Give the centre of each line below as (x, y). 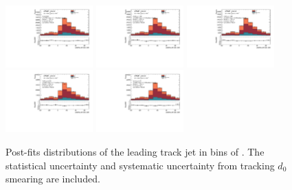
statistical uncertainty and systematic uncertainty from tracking (140, 165)
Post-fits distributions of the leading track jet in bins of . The (135, 151)
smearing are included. (53, 179)
